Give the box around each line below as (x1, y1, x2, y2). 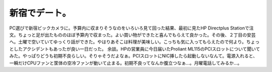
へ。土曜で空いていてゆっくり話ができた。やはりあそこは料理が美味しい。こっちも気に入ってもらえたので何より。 (9, 39, 247, 45)
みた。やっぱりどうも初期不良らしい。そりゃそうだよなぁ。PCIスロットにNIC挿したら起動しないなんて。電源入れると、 (9, 53, 258, 59)
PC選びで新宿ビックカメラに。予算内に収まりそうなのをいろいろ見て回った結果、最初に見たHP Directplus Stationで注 (9, 25, 254, 31)
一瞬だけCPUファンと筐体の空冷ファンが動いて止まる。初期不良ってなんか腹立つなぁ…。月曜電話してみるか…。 (9, 60, 242, 66)
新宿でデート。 (9, 7, 72, 18)
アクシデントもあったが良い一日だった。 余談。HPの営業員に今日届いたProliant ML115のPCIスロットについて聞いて (22, 45, 260, 52)
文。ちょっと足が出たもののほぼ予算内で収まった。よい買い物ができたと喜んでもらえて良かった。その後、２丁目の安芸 (9, 31, 256, 37)
